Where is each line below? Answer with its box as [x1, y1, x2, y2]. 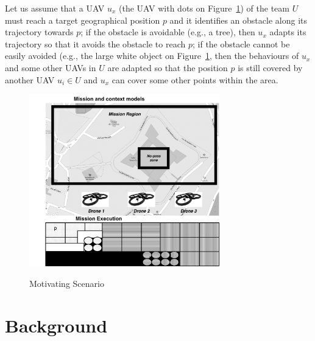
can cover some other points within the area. [111, 73, 278, 86]
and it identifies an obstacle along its [169, 13, 307, 26]
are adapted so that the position [107, 61, 228, 74]
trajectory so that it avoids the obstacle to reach [5, 37, 186, 50]
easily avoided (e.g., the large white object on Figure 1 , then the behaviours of [5, 49, 299, 62]
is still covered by [238, 61, 303, 74]
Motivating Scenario [29, 277, 104, 289]
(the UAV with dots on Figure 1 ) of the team [119, 2, 289, 14]
